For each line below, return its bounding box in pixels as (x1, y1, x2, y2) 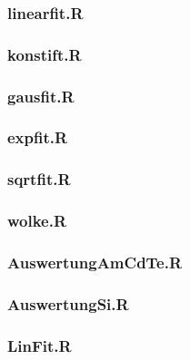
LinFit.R (7, 334, 72, 356)
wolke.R (7, 209, 67, 232)
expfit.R (7, 126, 68, 149)
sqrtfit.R (7, 168, 71, 190)
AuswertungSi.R (7, 292, 129, 315)
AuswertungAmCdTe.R (7, 250, 183, 273)
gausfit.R (7, 84, 75, 107)
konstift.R (7, 43, 82, 65)
